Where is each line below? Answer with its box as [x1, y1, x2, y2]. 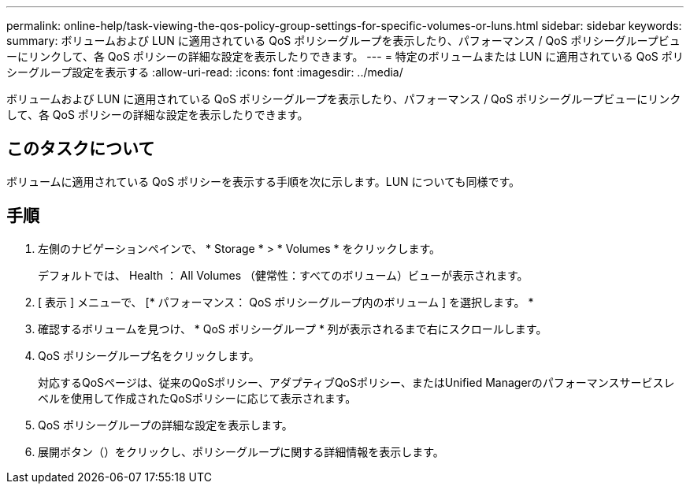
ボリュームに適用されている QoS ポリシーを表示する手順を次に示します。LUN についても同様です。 [6, 174, 521, 188]
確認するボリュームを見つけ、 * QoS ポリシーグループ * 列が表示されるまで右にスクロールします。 [38, 321, 547, 336]
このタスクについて [6, 139, 155, 159]
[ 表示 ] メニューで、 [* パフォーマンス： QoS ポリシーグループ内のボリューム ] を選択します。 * [38, 295, 534, 309]
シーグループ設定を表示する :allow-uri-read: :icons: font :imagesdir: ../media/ [6, 65, 403, 79]
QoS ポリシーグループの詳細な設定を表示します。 [38, 418, 293, 432]
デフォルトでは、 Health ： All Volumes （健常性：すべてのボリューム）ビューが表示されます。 [38, 268, 529, 282]
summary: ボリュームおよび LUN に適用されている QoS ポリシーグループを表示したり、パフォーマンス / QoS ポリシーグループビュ [6, 34, 681, 47]
